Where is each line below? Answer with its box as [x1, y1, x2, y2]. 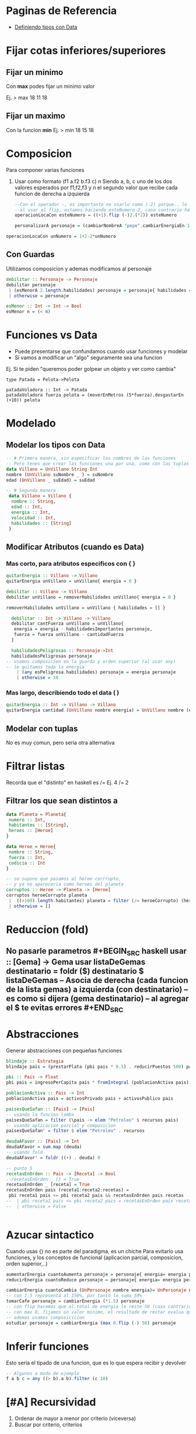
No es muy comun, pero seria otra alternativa [6, 739, 115, 746]
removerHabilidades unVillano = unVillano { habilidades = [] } [6, 604, 166, 611]
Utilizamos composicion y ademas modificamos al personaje [6, 265, 152, 272]
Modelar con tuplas [6, 724, 78, 734]
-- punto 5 [6, 1165, 33, 1171]
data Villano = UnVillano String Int [6, 466, 98, 472]
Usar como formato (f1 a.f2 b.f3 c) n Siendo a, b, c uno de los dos [14, 177, 173, 185]
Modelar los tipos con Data [6, 440, 106, 450]
